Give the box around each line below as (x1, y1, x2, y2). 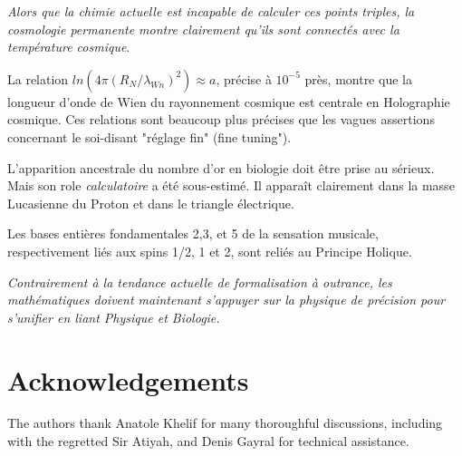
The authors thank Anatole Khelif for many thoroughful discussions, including (7, 413, 443, 432)
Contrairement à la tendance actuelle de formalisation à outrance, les (7, 272, 392, 291)
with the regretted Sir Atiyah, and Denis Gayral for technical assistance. (7, 432, 409, 451)
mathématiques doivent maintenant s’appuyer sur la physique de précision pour (7, 290, 446, 309)
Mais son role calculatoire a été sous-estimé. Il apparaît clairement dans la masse (7, 176, 455, 195)
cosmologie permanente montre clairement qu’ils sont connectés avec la (7, 19, 399, 38)
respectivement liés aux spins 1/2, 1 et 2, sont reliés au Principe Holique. (7, 241, 412, 260)
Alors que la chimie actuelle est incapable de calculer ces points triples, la (7, 2, 415, 20)
